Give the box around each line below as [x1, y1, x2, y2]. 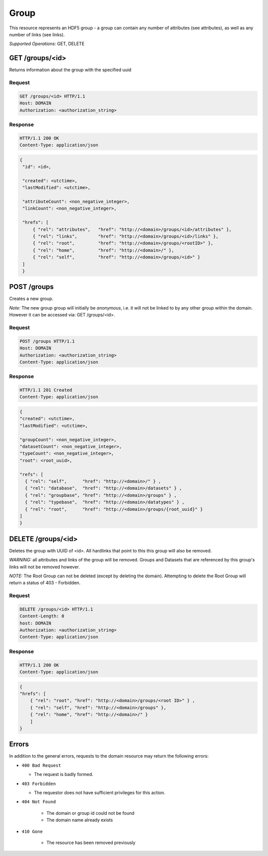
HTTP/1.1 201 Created [19, 388, 72, 393]
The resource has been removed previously [46, 840, 136, 846]
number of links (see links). [9, 31, 65, 37]
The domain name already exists [46, 817, 113, 823]
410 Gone [21, 829, 43, 834]
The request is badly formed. [34, 772, 94, 778]
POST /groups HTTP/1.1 [19, 338, 75, 344]
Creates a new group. [9, 296, 54, 302]
